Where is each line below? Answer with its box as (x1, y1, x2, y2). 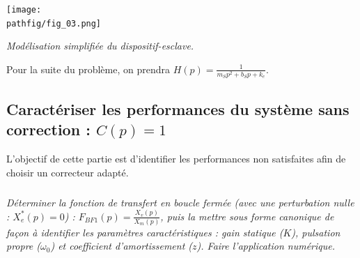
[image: (6, 5, 42, 15)
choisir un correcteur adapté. (6, 165, 129, 179)
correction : (6, 119, 91, 140)
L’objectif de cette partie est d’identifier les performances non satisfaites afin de (6, 151, 346, 166)
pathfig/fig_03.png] (6, 18, 102, 29)
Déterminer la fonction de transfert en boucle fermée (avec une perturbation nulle (6, 195, 354, 209)
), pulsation (291, 225, 341, 239)
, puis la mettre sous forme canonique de (160, 208, 334, 223)
